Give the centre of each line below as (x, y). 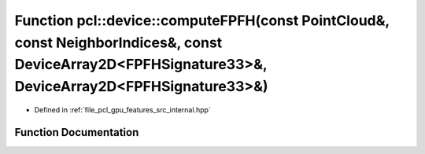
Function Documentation (77, 132)
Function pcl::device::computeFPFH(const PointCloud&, (202, 20)
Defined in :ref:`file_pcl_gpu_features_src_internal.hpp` (123, 109)
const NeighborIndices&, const (118, 42)
